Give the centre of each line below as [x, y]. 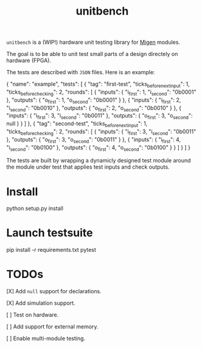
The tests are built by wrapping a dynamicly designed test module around [99, 161]
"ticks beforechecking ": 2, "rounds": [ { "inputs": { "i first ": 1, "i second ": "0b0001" [101, 92]
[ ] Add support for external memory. [52, 327]
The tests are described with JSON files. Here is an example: [81, 72]
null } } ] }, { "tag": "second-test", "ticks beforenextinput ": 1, [77, 124]
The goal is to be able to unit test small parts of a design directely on [92, 54]
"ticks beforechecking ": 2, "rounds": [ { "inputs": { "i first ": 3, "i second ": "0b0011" [101, 132]
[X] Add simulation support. [41, 303]
